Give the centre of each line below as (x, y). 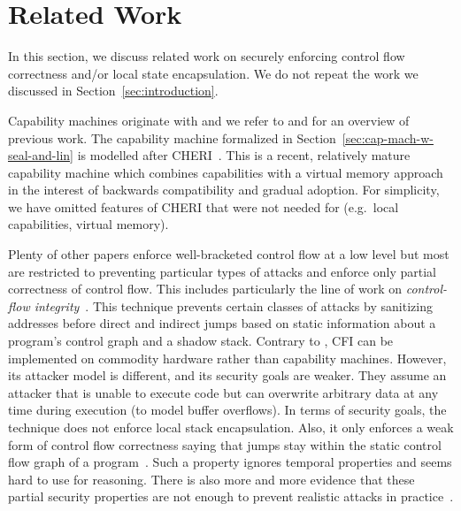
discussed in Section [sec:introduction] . (113, 91)
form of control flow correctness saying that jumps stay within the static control (225, 444)
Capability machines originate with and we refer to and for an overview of (209, 120)
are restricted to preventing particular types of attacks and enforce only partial (222, 271)
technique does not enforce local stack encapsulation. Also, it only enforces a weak (231, 427)
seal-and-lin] (41, 155)
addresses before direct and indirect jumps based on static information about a (222, 323)
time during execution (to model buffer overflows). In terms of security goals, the (227, 410)
